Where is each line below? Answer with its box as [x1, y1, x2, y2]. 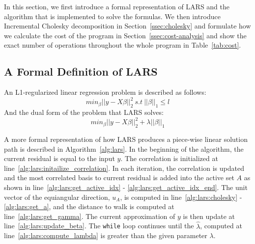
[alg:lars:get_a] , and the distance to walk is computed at [4, 201, 174, 212]
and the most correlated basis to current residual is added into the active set [4, 172, 234, 183]
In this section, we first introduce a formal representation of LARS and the [4, 1, 230, 11]
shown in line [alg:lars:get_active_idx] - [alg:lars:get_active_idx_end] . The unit [4, 182, 248, 192]
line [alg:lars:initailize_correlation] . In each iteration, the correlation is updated [4, 163, 244, 173]
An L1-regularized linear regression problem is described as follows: [4, 87, 206, 97]
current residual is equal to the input [4, 153, 115, 163]
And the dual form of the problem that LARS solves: [4, 107, 164, 117]
